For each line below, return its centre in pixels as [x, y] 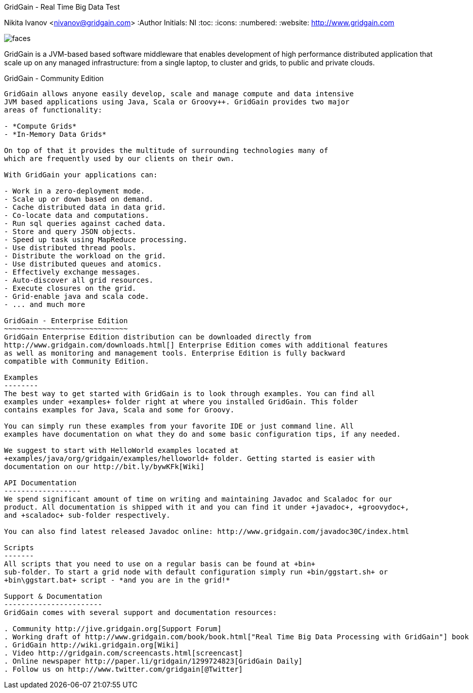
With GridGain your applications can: [81, 175]
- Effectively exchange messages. [72, 272]
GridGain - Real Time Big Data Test [62, 7]
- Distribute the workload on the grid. [85, 256]
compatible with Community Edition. [77, 361]
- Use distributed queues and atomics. [83, 264]
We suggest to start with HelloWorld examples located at [121, 450]
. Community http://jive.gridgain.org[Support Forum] [113, 629]
